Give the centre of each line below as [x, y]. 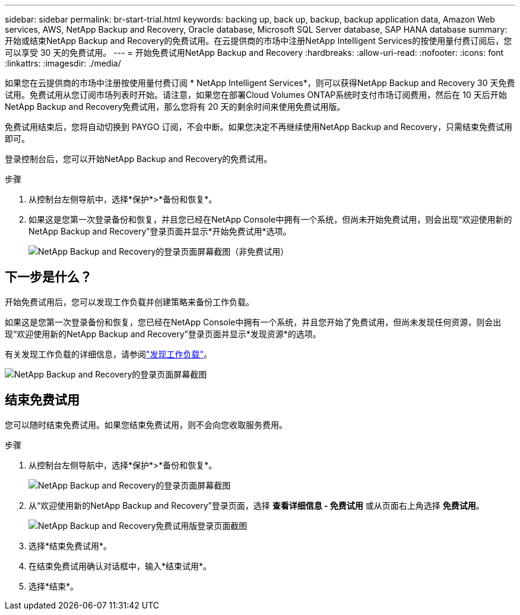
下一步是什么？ [48, 277]
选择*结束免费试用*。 [70, 546]
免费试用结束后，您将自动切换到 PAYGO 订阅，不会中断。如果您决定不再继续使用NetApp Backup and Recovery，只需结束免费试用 [259, 127]
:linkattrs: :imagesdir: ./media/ [63, 63]
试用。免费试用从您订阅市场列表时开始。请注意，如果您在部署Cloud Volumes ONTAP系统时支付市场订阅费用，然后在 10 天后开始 [256, 95]
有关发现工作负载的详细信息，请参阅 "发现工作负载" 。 [109, 354]
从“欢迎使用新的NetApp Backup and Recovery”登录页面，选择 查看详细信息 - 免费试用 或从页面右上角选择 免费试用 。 [256, 505]
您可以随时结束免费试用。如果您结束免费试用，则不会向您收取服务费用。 [146, 424]
